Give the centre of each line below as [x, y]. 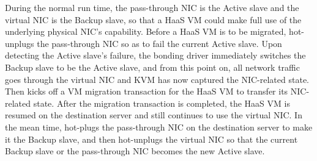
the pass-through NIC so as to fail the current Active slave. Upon [159, 43]
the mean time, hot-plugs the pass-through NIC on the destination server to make [159, 127]
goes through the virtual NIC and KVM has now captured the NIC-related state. [157, 79]
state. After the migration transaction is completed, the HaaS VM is [162, 103]
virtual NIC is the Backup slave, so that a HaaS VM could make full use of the [153, 19]
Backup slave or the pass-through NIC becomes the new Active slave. [135, 151]
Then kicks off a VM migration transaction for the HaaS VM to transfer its [147, 91]
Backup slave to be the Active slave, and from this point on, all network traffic [152, 67]
